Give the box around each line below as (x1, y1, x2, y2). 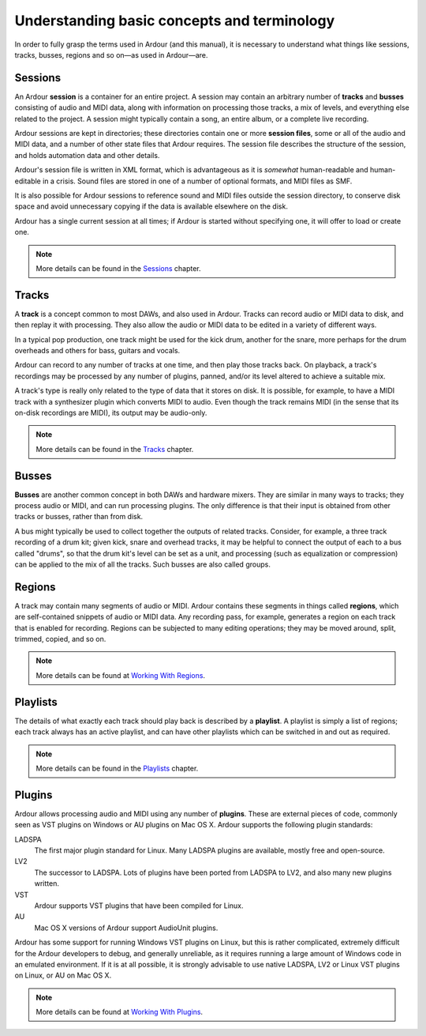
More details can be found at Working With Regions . (35, 670, 205, 680)
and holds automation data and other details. (14, 150, 160, 160)
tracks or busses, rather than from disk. (14, 512, 144, 522)
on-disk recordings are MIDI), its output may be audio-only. (14, 408, 207, 417)
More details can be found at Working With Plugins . (35, 1008, 204, 1017)
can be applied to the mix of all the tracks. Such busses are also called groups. (14, 559, 271, 569)
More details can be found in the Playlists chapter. (35, 763, 199, 773)
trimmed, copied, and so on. (14, 635, 106, 644)
